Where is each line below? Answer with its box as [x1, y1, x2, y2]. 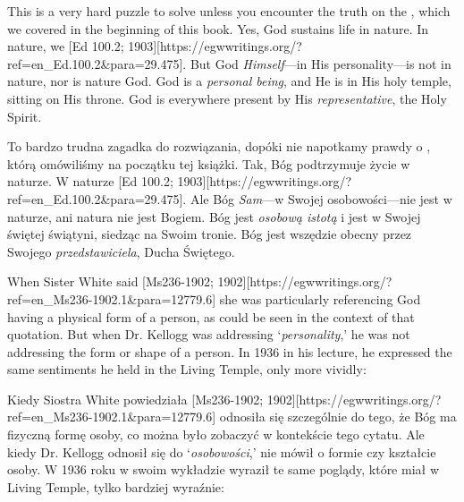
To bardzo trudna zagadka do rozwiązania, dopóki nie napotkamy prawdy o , [7, 137, 431, 156]
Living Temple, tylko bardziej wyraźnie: [7, 477, 224, 496]
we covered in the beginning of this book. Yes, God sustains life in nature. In [7, 19, 429, 38]
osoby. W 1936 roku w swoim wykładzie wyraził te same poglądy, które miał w [7, 460, 440, 479]
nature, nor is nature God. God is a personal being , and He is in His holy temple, [7, 72, 451, 90]
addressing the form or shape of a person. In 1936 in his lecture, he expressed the [7, 342, 452, 361]
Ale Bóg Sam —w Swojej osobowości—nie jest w [190, 189, 452, 208]
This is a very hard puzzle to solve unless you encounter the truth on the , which [7, 2, 451, 20]
